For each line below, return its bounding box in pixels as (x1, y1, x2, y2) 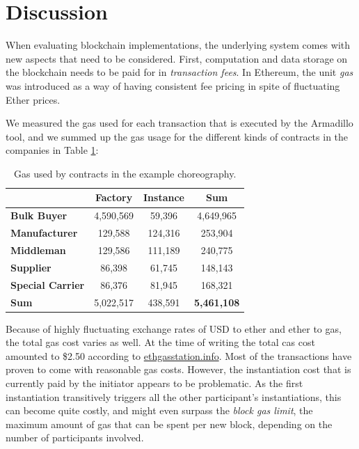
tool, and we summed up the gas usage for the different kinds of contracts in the (6, 129, 349, 143)
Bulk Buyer (10, 208, 67, 223)
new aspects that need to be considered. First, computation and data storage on (6, 51, 348, 65)
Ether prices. (6, 92, 61, 107)
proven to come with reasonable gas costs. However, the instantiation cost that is (6, 362, 351, 377)
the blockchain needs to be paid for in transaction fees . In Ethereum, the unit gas (6, 65, 353, 79)
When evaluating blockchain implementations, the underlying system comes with (6, 38, 351, 52)
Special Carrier (10, 277, 85, 292)
